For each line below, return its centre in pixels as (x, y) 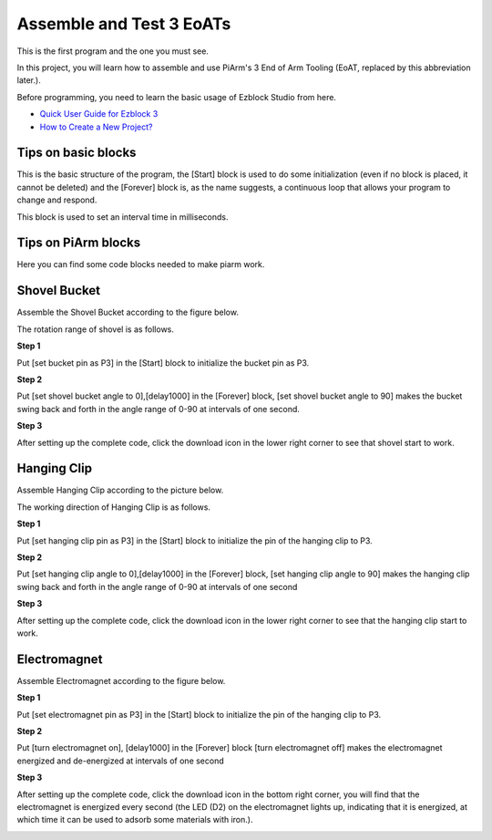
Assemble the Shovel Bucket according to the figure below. (128, 312)
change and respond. (57, 200)
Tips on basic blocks (77, 153)
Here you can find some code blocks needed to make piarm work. (141, 264)
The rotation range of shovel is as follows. (96, 329)
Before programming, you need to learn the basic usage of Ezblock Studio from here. (177, 97)
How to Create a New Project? (96, 127)
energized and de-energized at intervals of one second (121, 761)
